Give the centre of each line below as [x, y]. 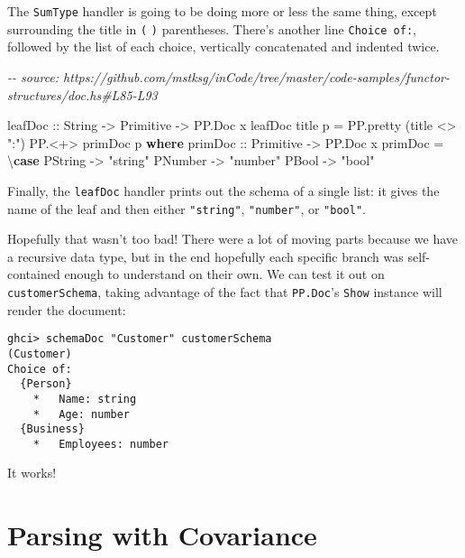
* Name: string [85, 399]
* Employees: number [100, 444]
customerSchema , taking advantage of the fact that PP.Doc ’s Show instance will [225, 291]
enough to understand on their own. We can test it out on [224, 274]
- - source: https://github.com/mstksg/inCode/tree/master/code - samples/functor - [228, 76]
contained [34, 274]
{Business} [52, 429]
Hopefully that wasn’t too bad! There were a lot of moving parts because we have [233, 239]
